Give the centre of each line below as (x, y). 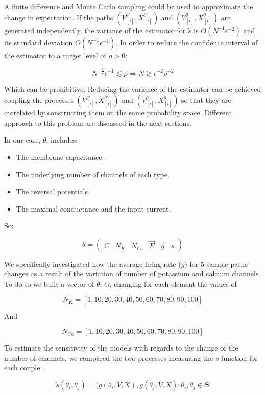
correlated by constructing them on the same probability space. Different (118, 113)
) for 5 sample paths (216, 263)
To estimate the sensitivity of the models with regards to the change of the (121, 348)
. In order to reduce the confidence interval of (187, 42)
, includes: (62, 140)
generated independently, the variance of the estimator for (95, 30)
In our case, (22, 140)
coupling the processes (39, 100)
